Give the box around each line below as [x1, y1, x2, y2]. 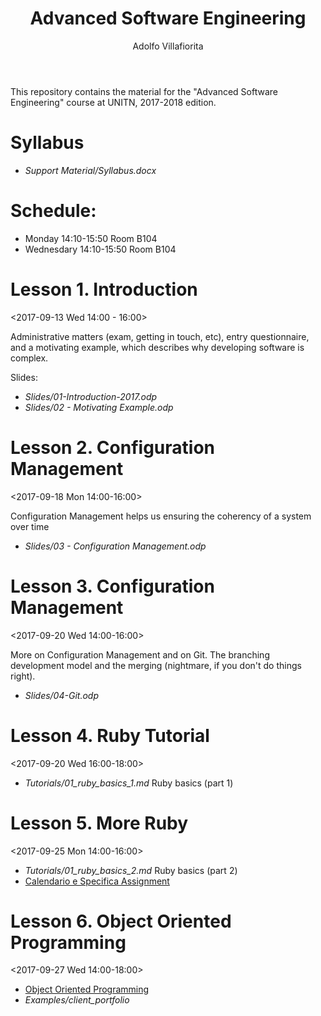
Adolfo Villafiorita [132, 40, 204, 52]
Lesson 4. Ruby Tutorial [10, 724, 210, 747]
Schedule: [10, 200, 97, 222]
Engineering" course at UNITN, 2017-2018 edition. [10, 96, 217, 108]
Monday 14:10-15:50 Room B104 [24, 232, 158, 244]
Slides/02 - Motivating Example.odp [24, 401, 174, 413]
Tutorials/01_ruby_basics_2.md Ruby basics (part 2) [24, 864, 238, 876]
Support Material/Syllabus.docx [24, 164, 157, 176]
